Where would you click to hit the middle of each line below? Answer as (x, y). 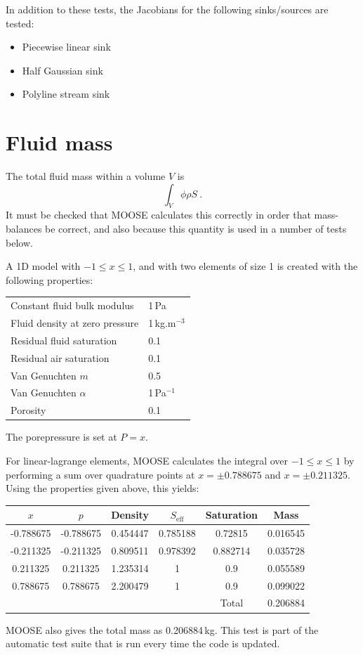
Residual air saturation (60, 357)
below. (19, 242)
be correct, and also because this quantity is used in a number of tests (196, 229)
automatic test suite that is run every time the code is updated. (143, 643)
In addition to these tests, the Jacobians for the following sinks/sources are (167, 9)
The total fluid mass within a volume (86, 176)
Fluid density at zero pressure (75, 323)
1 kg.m (162, 323)
